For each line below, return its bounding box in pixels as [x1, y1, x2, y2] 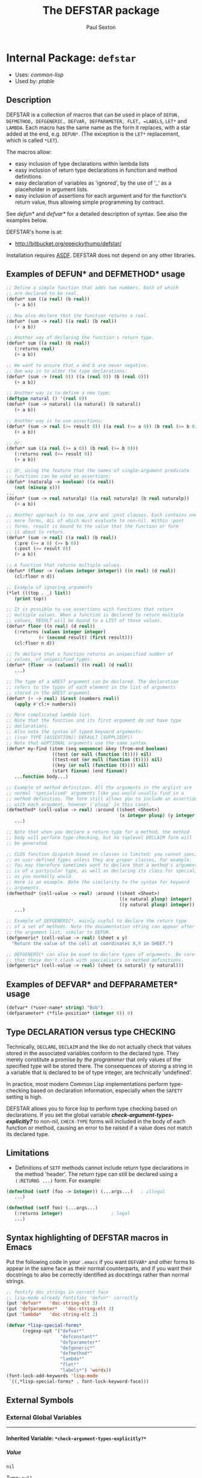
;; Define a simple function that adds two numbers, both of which [6, 285, 179, 291]
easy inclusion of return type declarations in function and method [14, 166, 177, 174]
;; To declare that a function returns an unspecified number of [6, 651, 173, 657]
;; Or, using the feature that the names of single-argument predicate [6, 468, 189, 474]
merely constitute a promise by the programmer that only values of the [6, 1056, 182, 1063]
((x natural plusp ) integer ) [119, 896, 192, 902]
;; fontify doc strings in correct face [6, 1289, 109, 1295]
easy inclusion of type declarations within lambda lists [14, 160, 149, 167]
